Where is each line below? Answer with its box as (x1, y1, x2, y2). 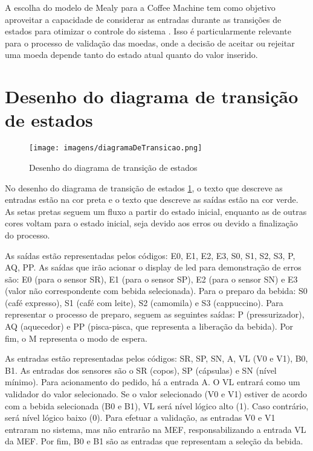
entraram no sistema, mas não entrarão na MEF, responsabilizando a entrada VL (5, 423, 306, 435)
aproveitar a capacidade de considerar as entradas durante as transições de (5, 13, 282, 25)
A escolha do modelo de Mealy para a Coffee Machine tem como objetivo (5, 1, 276, 13)
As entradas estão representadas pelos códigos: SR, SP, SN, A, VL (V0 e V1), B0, (5, 352, 308, 365)
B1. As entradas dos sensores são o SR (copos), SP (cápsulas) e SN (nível (5, 363, 277, 376)
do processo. (5, 228, 50, 241)
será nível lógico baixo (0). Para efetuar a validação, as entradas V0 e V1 (5, 411, 276, 424)
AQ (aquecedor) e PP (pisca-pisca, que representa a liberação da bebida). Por (5, 320, 294, 333)
